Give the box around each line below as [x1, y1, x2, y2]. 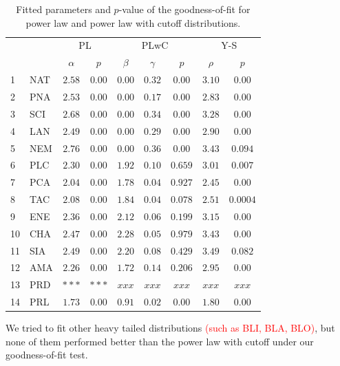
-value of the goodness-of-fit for [118, 2, 251, 16]
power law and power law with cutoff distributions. [25, 15, 241, 30]
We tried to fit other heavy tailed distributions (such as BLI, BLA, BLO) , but [6, 321, 335, 335]
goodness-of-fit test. [6, 347, 88, 362]
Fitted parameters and [16, 2, 111, 16]
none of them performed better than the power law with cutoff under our [6, 334, 314, 348]
